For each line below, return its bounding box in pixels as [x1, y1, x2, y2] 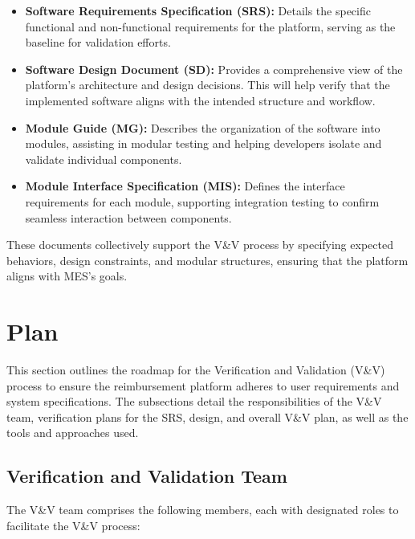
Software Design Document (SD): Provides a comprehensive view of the [25, 60, 403, 77]
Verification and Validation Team [6, 463, 287, 488]
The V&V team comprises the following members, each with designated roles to [6, 501, 399, 518]
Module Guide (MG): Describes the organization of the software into [25, 119, 380, 136]
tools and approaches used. [6, 424, 139, 441]
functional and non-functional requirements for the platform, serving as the [25, 18, 396, 35]
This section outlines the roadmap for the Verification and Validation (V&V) [6, 361, 385, 378]
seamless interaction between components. [25, 209, 232, 226]
